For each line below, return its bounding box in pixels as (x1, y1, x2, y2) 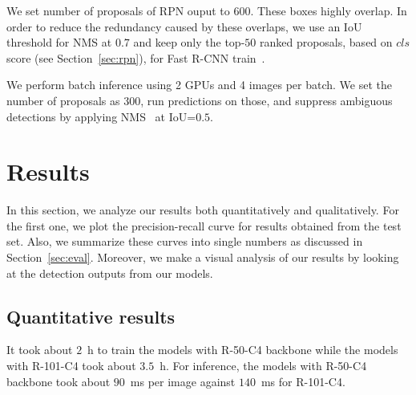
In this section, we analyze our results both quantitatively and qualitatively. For (6, 202, 399, 218)
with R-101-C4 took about (6, 357, 136, 374)
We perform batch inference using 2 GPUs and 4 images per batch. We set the (6, 76, 393, 93)
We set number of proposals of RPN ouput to (6, 2, 230, 18)
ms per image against (130, 373, 236, 389)
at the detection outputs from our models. (6, 264, 213, 281)
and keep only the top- (133, 34, 245, 51)
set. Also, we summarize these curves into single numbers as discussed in (6, 233, 363, 250)
